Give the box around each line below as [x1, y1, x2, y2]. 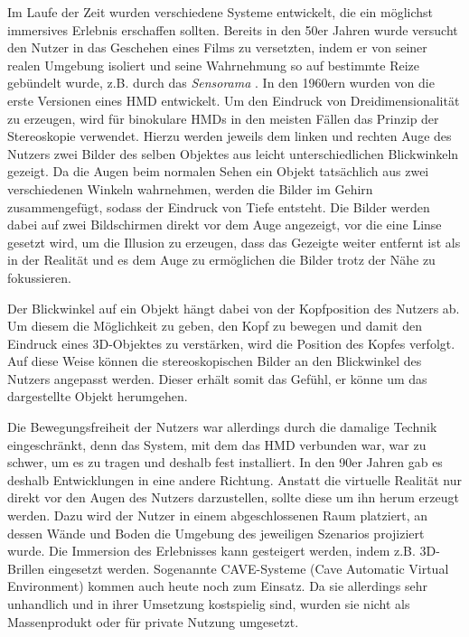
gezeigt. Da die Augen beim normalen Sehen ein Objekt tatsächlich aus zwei [7, 162, 429, 181]
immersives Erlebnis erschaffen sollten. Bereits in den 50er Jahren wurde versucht [7, 20, 458, 39]
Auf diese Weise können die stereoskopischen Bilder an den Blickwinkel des [7, 351, 422, 370]
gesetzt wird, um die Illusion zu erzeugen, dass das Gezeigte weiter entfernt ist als [7, 232, 461, 251]
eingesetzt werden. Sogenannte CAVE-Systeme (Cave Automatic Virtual [48, 558, 449, 577]
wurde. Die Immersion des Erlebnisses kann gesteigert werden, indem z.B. [7, 541, 416, 560]
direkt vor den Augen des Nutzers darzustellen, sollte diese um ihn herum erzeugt [7, 488, 459, 507]
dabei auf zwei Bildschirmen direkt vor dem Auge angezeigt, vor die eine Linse [7, 215, 442, 234]
